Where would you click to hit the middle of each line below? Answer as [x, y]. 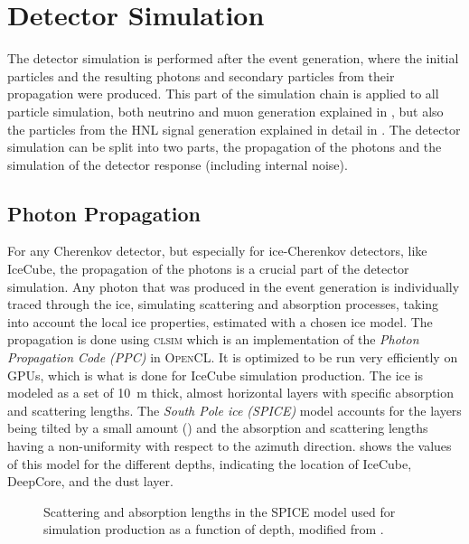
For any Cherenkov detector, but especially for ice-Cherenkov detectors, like [217, 251]
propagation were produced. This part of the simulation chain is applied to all [223, 94]
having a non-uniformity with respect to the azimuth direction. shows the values [230, 446]
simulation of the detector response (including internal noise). [178, 164]
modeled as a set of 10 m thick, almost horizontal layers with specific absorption [231, 393]
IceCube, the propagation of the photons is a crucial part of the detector [208, 269]
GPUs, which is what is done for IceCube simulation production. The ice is [216, 375]
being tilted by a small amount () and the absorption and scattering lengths [218, 428]
